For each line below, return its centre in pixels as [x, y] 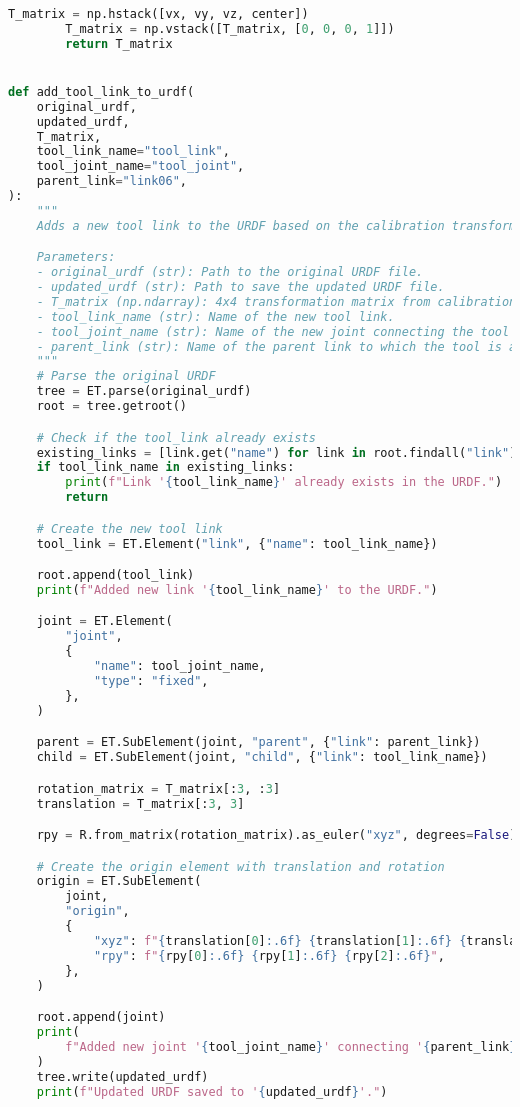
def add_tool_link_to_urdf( [101, 91]
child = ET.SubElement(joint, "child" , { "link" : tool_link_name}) [262, 757]
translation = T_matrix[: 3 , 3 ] [140, 803]
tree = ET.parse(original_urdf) [144, 391]
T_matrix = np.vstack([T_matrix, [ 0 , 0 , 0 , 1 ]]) [230, 28]
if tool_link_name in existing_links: [165, 467]
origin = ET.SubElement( [119, 881]
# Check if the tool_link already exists [176, 437]
